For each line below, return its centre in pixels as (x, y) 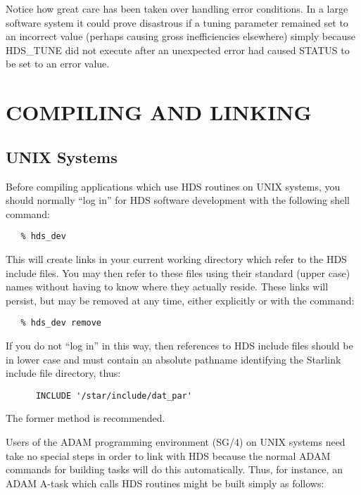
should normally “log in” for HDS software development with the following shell (178, 200)
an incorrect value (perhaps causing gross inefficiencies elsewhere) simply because (180, 36)
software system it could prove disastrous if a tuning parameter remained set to (177, 22)
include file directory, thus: (63, 373)
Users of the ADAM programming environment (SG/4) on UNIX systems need (176, 442)
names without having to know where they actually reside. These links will (167, 287)
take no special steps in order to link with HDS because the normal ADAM (168, 455)
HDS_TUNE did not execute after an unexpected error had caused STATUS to (178, 50)
